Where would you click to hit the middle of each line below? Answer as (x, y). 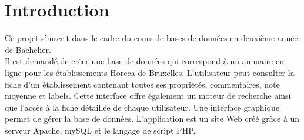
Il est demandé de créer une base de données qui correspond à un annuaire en (144, 61)
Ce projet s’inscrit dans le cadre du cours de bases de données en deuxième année (151, 38)
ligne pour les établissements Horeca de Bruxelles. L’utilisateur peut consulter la (150, 72)
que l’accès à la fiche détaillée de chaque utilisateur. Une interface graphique (142, 107)
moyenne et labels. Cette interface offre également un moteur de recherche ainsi (148, 96)
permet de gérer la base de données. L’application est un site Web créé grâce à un (152, 119)
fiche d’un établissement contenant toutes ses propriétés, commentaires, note (142, 84)
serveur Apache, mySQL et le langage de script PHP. (100, 130)
